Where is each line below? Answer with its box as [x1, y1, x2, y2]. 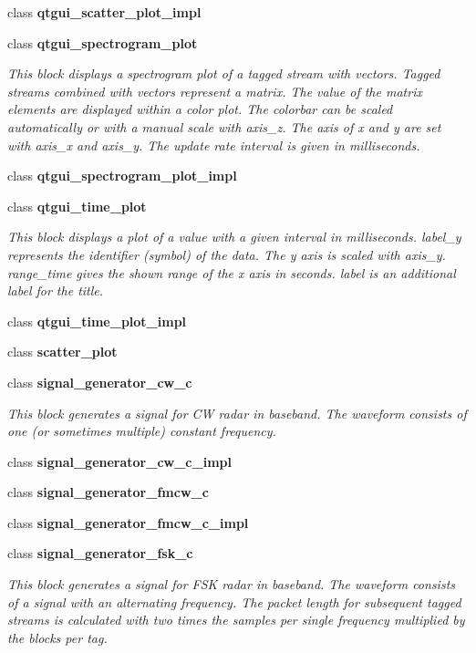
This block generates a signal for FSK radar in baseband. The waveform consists [7, 575, 456, 594]
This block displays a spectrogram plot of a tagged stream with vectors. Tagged [7, 64, 440, 83]
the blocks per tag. [7, 627, 108, 647]
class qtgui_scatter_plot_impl [7, 3, 202, 21]
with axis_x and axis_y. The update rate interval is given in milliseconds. [7, 135, 420, 154]
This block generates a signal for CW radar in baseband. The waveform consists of [7, 403, 467, 422]
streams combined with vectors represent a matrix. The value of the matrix [7, 81, 422, 100]
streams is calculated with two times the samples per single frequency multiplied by [7, 610, 465, 629]
